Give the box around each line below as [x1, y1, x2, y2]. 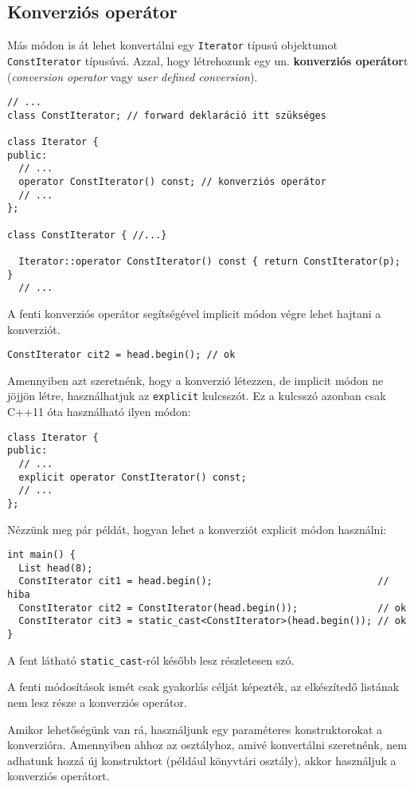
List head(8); [18, 562, 93, 574]
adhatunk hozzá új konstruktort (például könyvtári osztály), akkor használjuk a [7, 752, 396, 768]
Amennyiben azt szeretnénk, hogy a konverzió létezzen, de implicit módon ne [7, 371, 384, 388]
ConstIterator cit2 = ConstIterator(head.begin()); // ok [18, 602, 407, 614]
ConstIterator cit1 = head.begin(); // [18, 575, 389, 587]
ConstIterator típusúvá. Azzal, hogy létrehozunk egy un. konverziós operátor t [7, 52, 408, 69]
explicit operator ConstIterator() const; [18, 471, 247, 483]
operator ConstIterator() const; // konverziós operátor [18, 176, 326, 188]
